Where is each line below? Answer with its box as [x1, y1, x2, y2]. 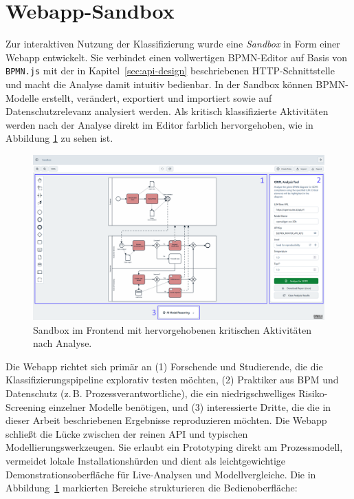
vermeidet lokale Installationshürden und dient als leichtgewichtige [5, 454, 286, 468]
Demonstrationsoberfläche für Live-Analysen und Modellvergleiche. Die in [5, 467, 316, 481]
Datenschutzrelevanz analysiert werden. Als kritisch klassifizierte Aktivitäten [5, 104, 329, 118]
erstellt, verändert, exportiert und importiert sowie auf [41, 90, 272, 105]
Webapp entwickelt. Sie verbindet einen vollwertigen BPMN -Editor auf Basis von [5, 50, 347, 64]
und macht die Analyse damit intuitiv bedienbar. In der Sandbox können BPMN [5, 76, 346, 91]
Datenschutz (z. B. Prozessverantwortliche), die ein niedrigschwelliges [5, 386, 296, 401]
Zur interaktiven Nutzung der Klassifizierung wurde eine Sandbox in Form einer [5, 36, 340, 51]
